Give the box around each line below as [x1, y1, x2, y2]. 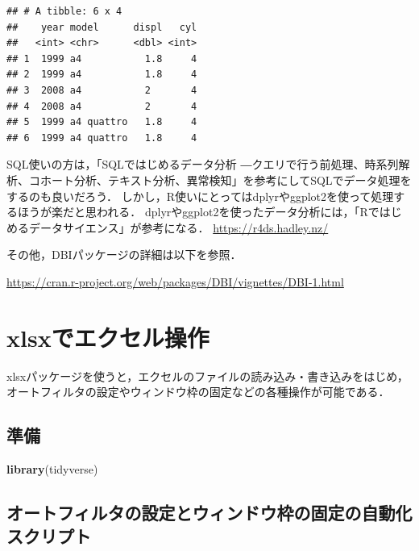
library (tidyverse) [6, 461, 98, 478]
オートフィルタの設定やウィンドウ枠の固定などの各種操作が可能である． [6, 383, 390, 400]
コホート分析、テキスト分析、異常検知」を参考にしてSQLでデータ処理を [28, 171, 412, 188]
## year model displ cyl [6, 21, 197, 33]
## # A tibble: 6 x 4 [6, 6, 122, 17]
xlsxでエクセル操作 [6, 320, 209, 353]
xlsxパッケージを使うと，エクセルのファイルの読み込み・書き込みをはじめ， [6, 367, 409, 384]
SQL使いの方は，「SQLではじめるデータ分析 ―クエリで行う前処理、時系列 [6, 156, 399, 173]
